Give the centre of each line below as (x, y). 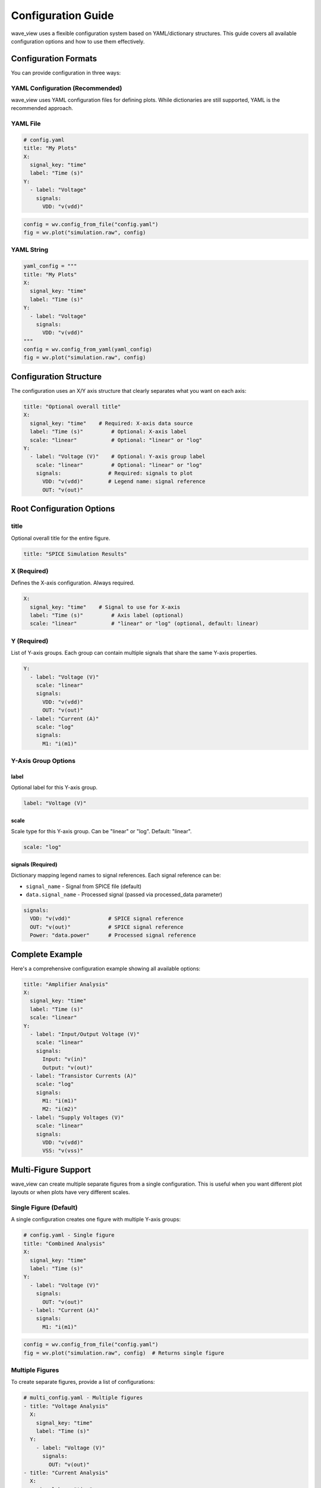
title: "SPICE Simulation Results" (75, 554)
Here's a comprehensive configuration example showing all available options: (106, 968)
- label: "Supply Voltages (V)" (77, 1117)
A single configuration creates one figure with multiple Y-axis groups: (96, 1220)
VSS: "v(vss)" (63, 1151)
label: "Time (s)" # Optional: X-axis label (108, 432)
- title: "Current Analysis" (66, 1473)
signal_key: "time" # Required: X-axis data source (111, 423)
